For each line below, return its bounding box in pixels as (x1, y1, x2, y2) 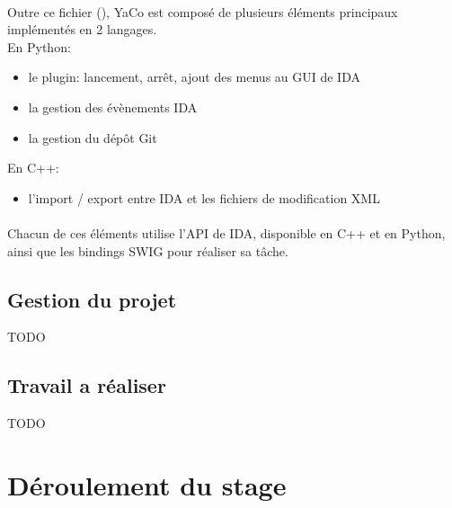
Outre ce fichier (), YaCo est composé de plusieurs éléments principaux (7, 2, 398, 21)
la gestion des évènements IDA (28, 97, 198, 116)
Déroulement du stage (7, 466, 287, 503)
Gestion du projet (7, 285, 177, 313)
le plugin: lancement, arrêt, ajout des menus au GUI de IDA (28, 67, 360, 86)
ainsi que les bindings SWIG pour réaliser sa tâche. (7, 241, 288, 260)
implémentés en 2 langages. (7, 20, 157, 39)
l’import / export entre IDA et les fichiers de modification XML (28, 188, 380, 207)
